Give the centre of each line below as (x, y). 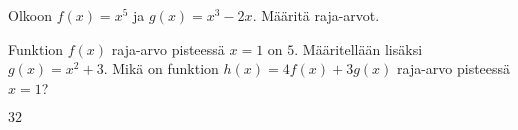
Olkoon (30, 15)
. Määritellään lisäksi (358, 48)
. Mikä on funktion (161, 68)
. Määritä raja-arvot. (316, 15)
